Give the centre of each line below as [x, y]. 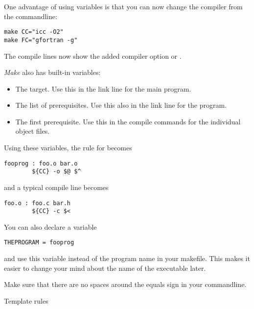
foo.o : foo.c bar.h [37, 203]
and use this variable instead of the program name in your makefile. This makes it [127, 258]
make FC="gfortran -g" [41, 40]
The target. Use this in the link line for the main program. [103, 88]
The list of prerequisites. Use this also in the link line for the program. [121, 105]
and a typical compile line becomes [56, 187]
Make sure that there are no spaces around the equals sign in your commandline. [125, 284]
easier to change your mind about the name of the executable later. [105, 268]
